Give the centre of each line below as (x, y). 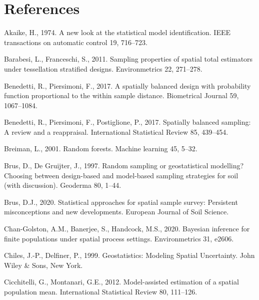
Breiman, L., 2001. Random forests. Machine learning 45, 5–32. (101, 148)
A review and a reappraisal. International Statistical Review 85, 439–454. (116, 131)
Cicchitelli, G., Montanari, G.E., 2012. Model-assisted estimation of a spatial (121, 282)
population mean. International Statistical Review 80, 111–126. (101, 291)
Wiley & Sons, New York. (43, 265)
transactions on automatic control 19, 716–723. (76, 42)
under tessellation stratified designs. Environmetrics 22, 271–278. (103, 68)
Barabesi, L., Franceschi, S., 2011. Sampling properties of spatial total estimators (128, 59)
